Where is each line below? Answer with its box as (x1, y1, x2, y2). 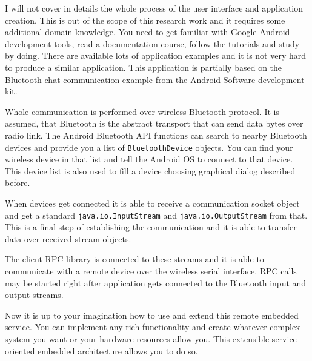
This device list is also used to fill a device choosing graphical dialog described (5, 164, 296, 177)
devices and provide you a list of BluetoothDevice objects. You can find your (5, 141, 293, 153)
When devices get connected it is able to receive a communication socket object (5, 196, 300, 209)
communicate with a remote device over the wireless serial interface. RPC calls (5, 265, 297, 277)
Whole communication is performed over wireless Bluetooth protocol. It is (5, 105, 279, 118)
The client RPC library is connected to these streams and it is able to (5, 253, 264, 265)
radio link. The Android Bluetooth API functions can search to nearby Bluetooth (5, 128, 307, 141)
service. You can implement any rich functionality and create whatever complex (5, 320, 300, 333)
